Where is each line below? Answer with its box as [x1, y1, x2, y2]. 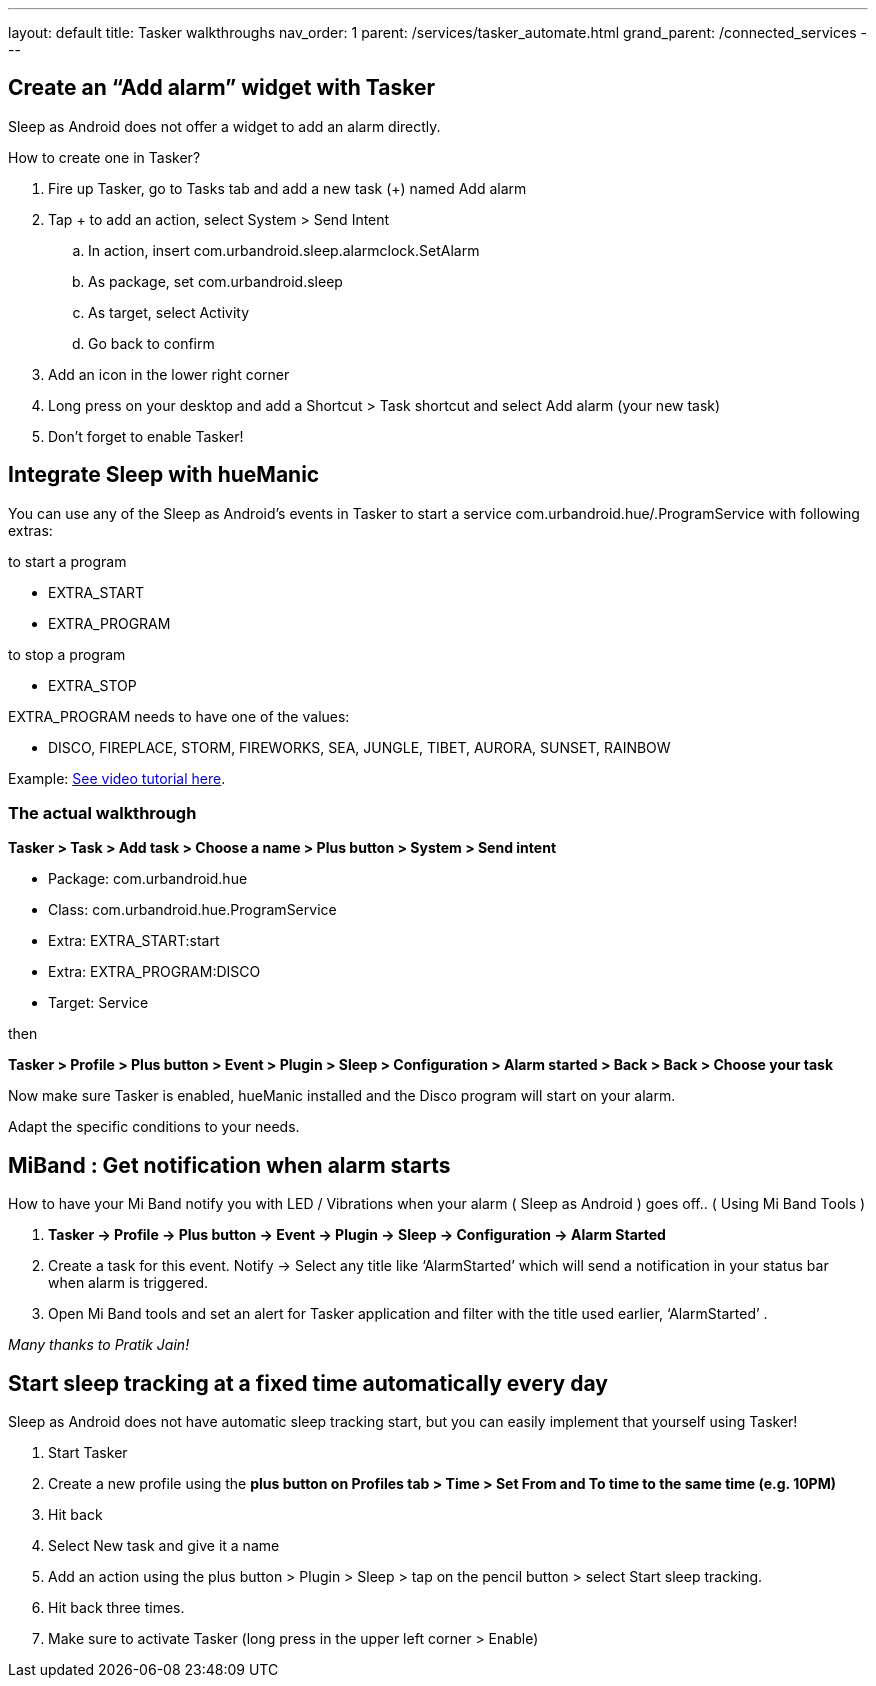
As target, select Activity [88, 303, 250, 321]
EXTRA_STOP [48, 676, 137, 694]
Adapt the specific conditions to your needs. [8, 1118, 300, 1136]
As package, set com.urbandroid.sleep [88, 272, 343, 290]
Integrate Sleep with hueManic [8, 462, 320, 488]
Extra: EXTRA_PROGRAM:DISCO [48, 963, 261, 981]
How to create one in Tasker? [8, 148, 201, 166]
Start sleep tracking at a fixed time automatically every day [8, 1370, 608, 1396]
